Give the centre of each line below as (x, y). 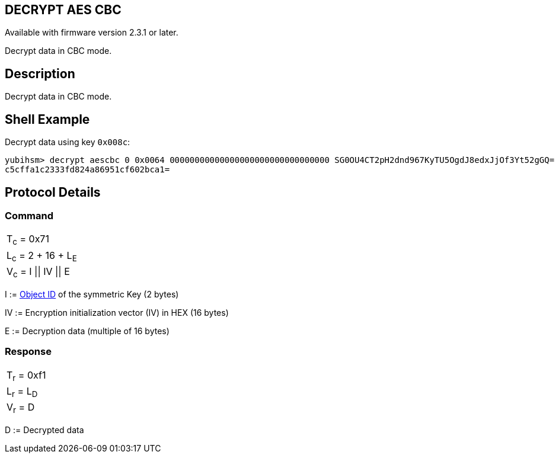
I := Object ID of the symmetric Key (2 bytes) (92, 294)
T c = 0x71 (28, 240)
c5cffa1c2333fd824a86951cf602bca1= (87, 170)
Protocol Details (53, 192)
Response (28, 352)
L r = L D (22, 392)
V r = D (21, 408)
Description (40, 73)
